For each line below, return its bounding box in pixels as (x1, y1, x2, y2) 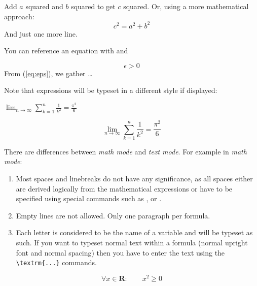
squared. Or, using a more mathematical (123, 1, 249, 11)
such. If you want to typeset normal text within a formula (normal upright (16, 237, 248, 248)
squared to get (71, 1, 116, 11)
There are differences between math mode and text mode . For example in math (4, 146, 247, 156)
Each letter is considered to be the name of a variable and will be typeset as (16, 227, 253, 238)
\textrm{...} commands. (16, 257, 97, 268)
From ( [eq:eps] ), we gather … (4, 68, 93, 78)
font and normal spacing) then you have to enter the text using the (16, 247, 225, 258)
